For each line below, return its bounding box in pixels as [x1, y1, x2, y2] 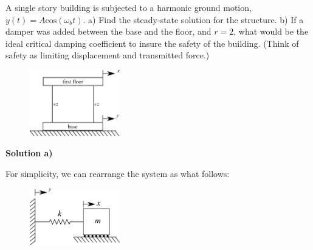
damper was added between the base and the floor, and [5, 25, 212, 38]
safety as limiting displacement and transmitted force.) [5, 49, 210, 61]
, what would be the [233, 25, 309, 38]
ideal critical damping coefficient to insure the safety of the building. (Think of [5, 36, 299, 49]
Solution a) [5, 147, 53, 159]
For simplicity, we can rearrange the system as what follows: [5, 167, 230, 179]
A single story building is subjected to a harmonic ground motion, [5, 1, 252, 13]
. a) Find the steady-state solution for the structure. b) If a [83, 13, 304, 26]
